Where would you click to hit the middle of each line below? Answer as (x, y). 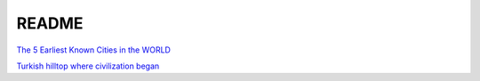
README (50, 23)
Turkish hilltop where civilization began (88, 66)
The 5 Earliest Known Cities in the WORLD (93, 50)
